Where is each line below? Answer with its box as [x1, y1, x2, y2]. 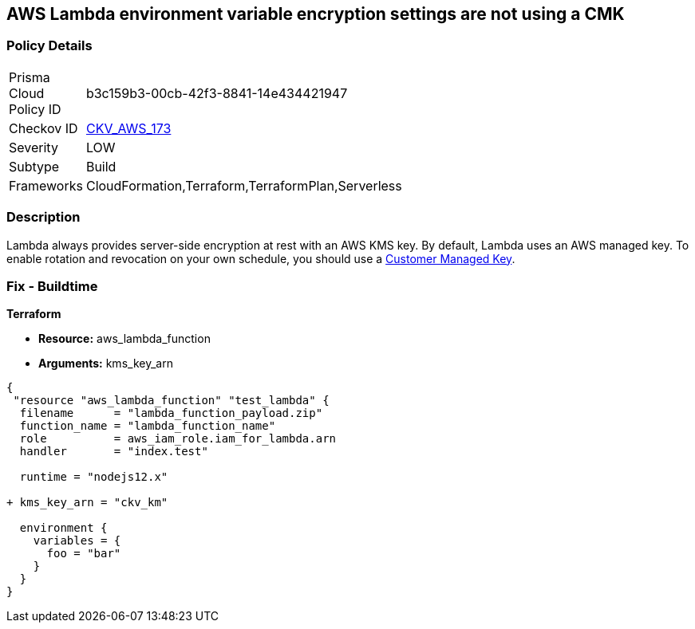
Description [6, 209, 81, 226]
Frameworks [9, 177, 83, 194]
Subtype [9, 158, 60, 175]
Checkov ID [9, 120, 78, 136]
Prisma [9, 69, 50, 85]
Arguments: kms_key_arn [38, 356, 173, 371]
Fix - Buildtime [6, 277, 98, 294]
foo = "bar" [46, 547, 121, 560]
